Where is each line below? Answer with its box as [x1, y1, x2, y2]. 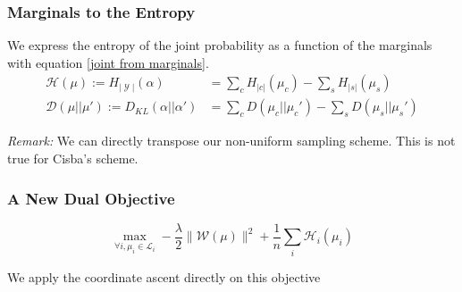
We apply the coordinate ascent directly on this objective [7, 267, 321, 286]
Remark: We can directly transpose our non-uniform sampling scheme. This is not [7, 131, 456, 150]
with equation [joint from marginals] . [7, 53, 209, 71]
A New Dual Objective [7, 187, 175, 209]
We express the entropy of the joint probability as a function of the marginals [7, 36, 433, 54]
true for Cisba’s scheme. [7, 149, 139, 168]
